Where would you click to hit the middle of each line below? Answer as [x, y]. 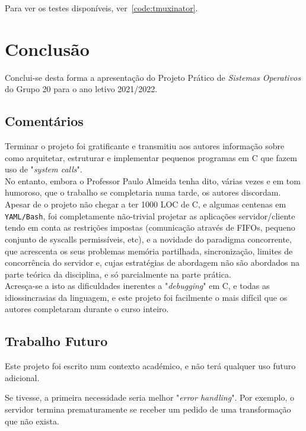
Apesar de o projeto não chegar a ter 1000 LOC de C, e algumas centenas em [146, 204]
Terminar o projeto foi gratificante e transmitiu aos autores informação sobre [145, 146]
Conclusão [47, 48]
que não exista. [32, 421]
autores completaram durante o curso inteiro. [87, 309]
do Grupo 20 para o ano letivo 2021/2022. [81, 89]
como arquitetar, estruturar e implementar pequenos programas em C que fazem [151, 157]
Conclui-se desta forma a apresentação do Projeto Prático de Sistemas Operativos [153, 77]
